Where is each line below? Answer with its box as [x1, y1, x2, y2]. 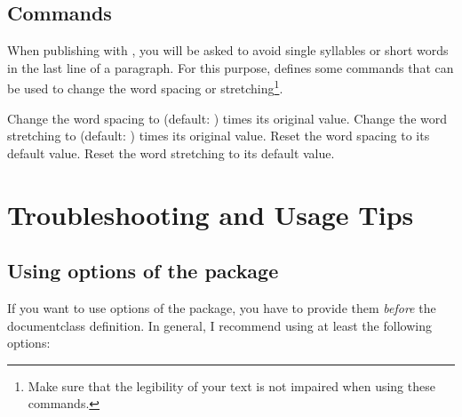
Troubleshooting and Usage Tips [7, 196, 414, 232]
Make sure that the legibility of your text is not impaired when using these [28, 376, 435, 395]
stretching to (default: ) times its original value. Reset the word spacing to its [7, 126, 430, 145]
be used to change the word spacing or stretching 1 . [7, 76, 283, 98]
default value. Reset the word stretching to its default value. [7, 143, 335, 162]
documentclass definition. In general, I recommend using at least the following [7, 316, 432, 334]
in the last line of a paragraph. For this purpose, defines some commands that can [7, 58, 454, 76]
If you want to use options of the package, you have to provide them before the [7, 299, 436, 317]
